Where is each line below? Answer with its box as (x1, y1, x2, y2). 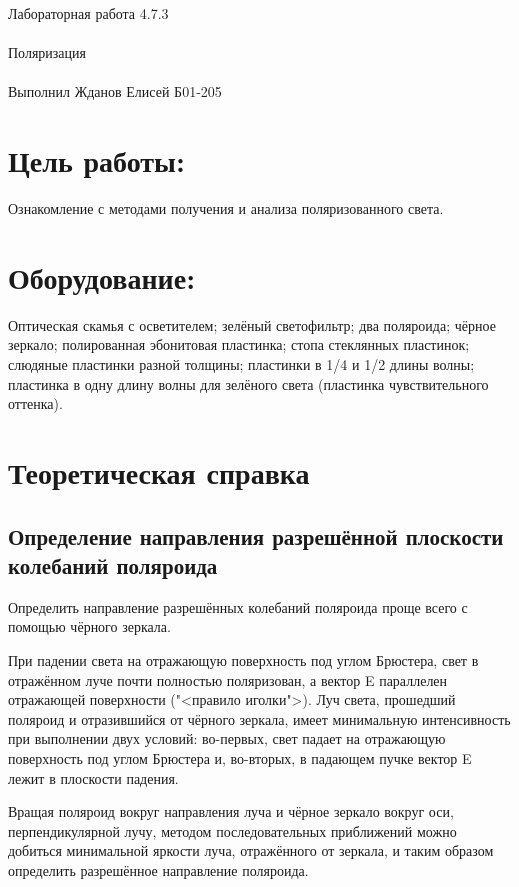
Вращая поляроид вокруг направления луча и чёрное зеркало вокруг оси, (8, 801, 454, 822)
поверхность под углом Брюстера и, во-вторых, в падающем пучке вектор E (8, 747, 472, 768)
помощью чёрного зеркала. (8, 616, 171, 637)
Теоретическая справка (8, 451, 310, 492)
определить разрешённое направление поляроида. (8, 859, 309, 880)
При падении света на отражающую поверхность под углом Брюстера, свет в (8, 649, 479, 670)
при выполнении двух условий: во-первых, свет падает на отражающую (8, 728, 446, 749)
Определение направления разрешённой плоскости (8, 520, 504, 551)
